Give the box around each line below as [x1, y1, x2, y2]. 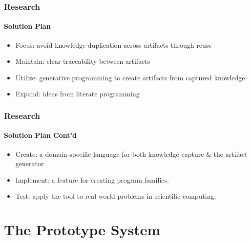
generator [15, 158, 44, 168]
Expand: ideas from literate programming [15, 89, 140, 99]
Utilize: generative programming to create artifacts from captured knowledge [15, 72, 245, 82]
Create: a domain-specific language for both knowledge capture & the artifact [15, 149, 248, 159]
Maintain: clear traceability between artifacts [15, 56, 150, 66]
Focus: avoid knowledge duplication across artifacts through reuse [15, 39, 212, 50]
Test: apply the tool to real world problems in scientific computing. [15, 191, 216, 201]
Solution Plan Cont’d [4, 130, 77, 140]
